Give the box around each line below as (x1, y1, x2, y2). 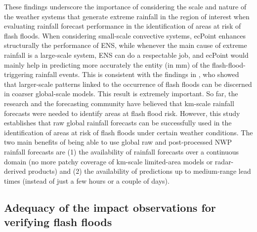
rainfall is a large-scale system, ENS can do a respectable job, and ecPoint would (4, 49, 249, 60)
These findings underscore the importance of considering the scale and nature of (4, 1, 247, 11)
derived (4, 166, 26, 176)
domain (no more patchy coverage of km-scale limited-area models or (4, 156, 213, 166)
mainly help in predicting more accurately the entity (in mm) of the (4, 59, 210, 70)
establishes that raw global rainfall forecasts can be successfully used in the (4, 117, 232, 128)
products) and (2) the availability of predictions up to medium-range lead (28, 166, 251, 176)
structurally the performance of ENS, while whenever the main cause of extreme (4, 40, 247, 50)
